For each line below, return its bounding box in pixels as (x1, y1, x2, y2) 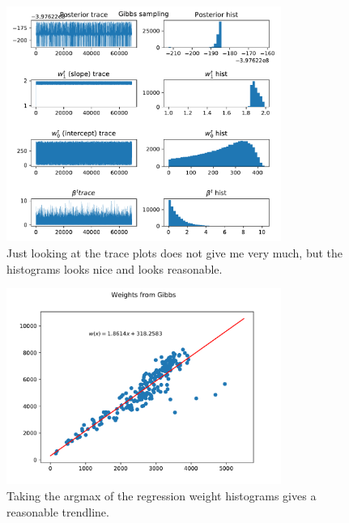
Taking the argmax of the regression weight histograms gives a (6, 487, 317, 504)
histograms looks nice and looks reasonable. (6, 260, 223, 277)
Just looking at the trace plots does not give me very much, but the (6, 244, 343, 261)
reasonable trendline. (6, 503, 109, 520)
